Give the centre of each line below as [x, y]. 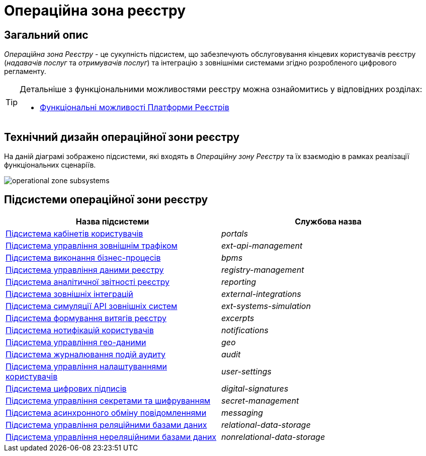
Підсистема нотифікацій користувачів [80, 330]
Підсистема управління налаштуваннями [86, 366]
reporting [239, 282]
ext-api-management [262, 245]
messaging [242, 412]
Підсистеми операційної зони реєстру [106, 200]
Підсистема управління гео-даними [76, 342]
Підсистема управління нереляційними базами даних [111, 437]
